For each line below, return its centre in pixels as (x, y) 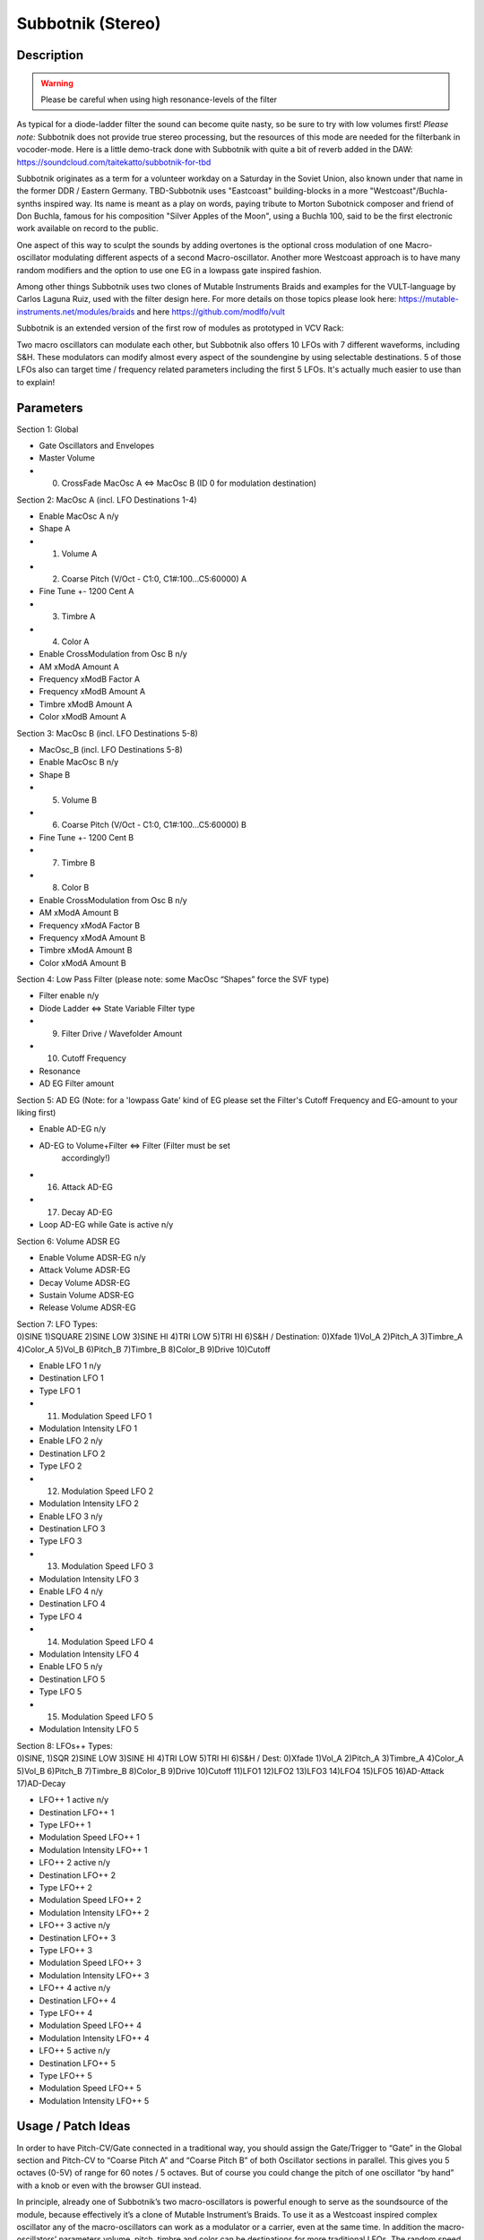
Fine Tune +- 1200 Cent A (86, 591)
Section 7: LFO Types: (57, 1324)
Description (50, 55)
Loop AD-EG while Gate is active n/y (106, 1225)
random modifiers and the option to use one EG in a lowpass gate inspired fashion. (169, 270)
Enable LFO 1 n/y (70, 1366)
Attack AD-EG (87, 1186)
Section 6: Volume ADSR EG (69, 1241)
